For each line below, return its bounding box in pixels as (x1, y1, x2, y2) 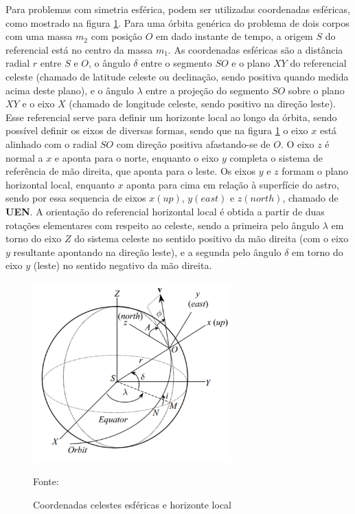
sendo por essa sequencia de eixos (5, 191, 146, 205)
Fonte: (33, 474, 59, 489)
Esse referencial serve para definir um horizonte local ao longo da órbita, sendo (5, 109, 337, 124)
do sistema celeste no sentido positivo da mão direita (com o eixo (74, 231, 349, 246)
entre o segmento (141, 56, 212, 70)
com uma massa (5, 29, 73, 43)
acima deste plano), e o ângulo (5, 83, 134, 97)
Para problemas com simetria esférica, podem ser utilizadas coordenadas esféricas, (5, 2, 350, 16)
